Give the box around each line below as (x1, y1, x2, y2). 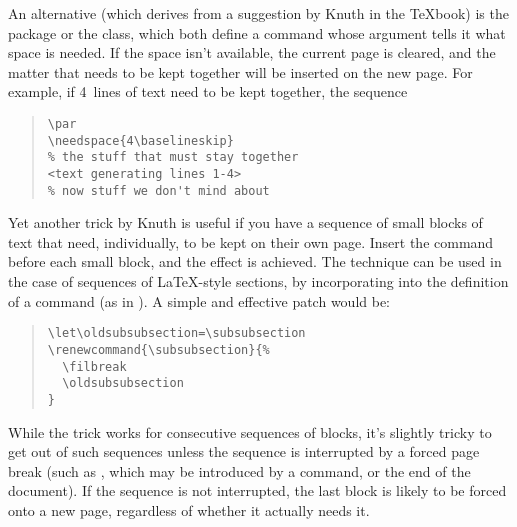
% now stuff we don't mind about (47, 183, 270, 198)
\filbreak (62, 359, 127, 374)
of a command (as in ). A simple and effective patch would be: (8, 290, 391, 311)
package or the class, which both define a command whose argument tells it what (8, 22, 506, 43)
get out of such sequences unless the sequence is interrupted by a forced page (8, 441, 480, 462)
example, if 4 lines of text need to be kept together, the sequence (8, 81, 408, 102)
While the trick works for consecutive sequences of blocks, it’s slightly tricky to (8, 421, 492, 442)
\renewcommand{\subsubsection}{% (47, 342, 270, 357)
